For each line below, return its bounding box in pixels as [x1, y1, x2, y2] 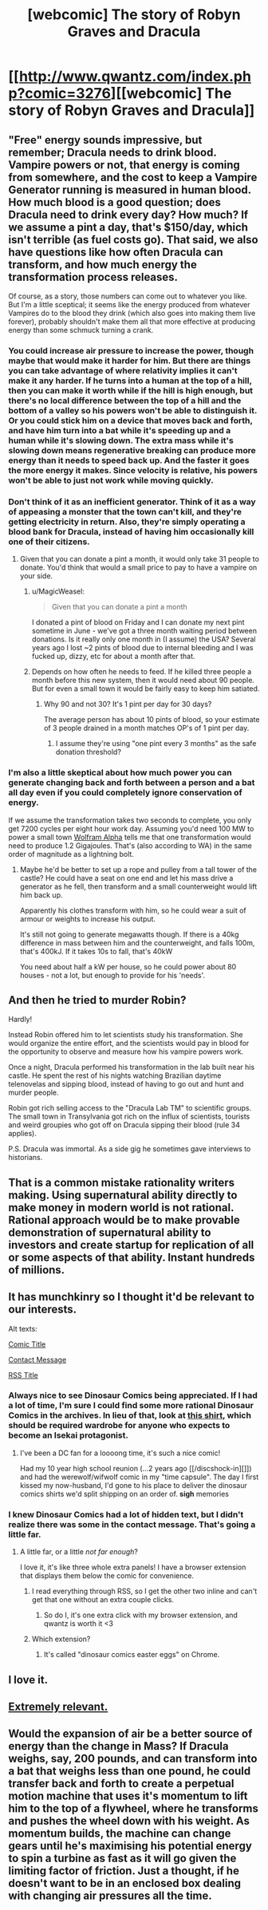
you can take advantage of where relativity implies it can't [8, 365, 238, 376]
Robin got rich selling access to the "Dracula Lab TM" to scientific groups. [8, 1103, 252, 1113]
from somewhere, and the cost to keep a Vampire [8, 170, 258, 184]
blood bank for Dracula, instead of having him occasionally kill [8, 526, 254, 537]
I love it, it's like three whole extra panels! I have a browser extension [19, 1562, 246, 1573]
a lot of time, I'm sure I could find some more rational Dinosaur [8, 1400, 254, 1411]
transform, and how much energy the [8, 258, 197, 271]
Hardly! [8, 1015, 33, 1024]
